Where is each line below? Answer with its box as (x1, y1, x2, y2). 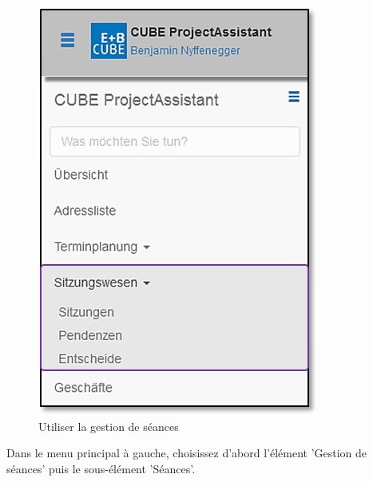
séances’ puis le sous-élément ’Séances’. (6, 460, 196, 476)
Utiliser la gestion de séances (38, 417, 179, 434)
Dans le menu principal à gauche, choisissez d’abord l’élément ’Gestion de (6, 444, 367, 461)
